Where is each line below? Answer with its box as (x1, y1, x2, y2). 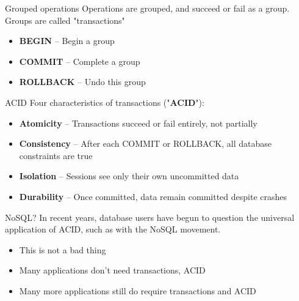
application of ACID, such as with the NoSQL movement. (5, 223, 221, 236)
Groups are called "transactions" (5, 13, 125, 26)
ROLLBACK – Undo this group (19, 75, 146, 88)
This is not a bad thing (19, 243, 106, 256)
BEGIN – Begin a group (19, 34, 115, 47)
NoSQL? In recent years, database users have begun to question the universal (5, 210, 295, 223)
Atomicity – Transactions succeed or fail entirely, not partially (19, 116, 258, 129)
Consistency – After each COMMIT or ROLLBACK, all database (19, 137, 272, 150)
